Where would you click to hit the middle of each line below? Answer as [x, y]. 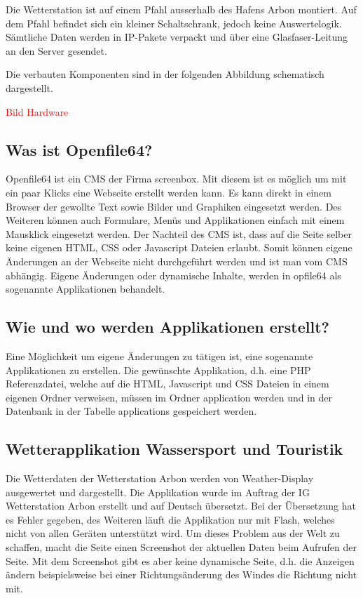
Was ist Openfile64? [79, 149]
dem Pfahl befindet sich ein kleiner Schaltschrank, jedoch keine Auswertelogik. [174, 23]
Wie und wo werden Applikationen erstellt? [167, 327]
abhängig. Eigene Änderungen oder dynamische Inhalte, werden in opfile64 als [173, 275]
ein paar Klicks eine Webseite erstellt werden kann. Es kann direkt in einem [169, 192]
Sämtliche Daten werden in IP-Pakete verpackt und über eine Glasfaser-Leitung [177, 37]
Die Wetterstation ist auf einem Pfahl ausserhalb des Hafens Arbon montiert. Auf [181, 9]
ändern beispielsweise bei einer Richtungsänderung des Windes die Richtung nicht [181, 574]
